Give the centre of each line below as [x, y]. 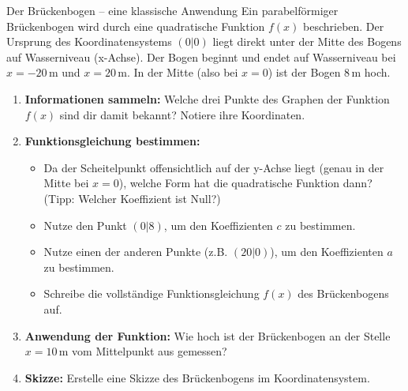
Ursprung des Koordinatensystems [89, 41]
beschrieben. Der [344, 26]
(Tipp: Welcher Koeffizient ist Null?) [132, 198]
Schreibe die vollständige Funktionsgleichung [152, 293]
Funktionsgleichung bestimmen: [112, 141]
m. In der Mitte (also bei [178, 72]
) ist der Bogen [304, 72]
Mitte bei [66, 183]
